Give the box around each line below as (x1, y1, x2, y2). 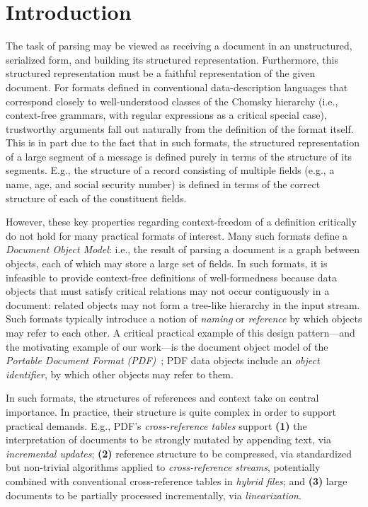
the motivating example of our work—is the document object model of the (6, 339, 328, 354)
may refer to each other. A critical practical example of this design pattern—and (6, 325, 355, 339)
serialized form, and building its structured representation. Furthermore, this (6, 52, 338, 66)
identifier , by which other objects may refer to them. (6, 366, 234, 381)
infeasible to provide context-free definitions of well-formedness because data (6, 269, 337, 284)
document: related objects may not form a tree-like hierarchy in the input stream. (6, 297, 360, 312)
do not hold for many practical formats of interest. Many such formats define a (6, 228, 348, 243)
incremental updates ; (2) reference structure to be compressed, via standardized (6, 445, 352, 460)
